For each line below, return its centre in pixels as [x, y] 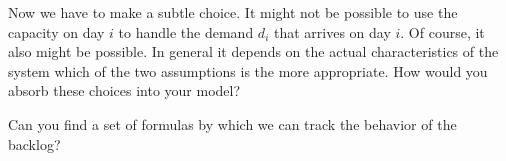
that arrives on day [332, 31]
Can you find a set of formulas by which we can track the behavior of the [232, 123]
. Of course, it [442, 31]
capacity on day [56, 31]
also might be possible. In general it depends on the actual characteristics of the [253, 51]
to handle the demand [186, 31]
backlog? [34, 143]
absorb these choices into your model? [124, 90]
